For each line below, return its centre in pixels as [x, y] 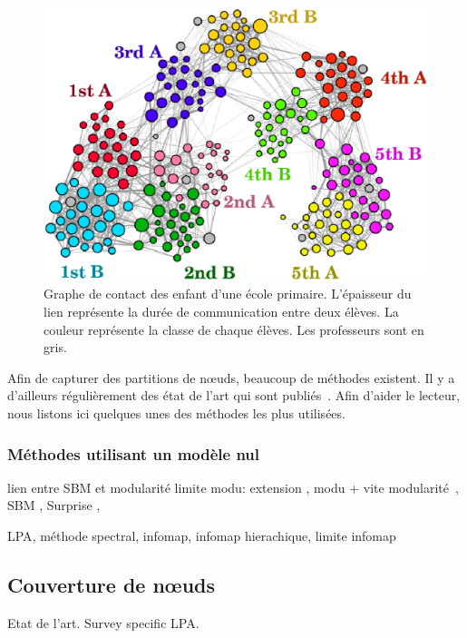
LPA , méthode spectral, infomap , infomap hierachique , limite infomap [202, 535]
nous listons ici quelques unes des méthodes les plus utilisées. [176, 413]
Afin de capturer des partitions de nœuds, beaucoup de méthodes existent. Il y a [231, 377]
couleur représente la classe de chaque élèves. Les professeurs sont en [234, 329]
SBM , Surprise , [54, 505]
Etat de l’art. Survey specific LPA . [103, 622]
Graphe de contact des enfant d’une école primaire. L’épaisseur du [228, 294]
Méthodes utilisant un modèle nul [134, 453]
